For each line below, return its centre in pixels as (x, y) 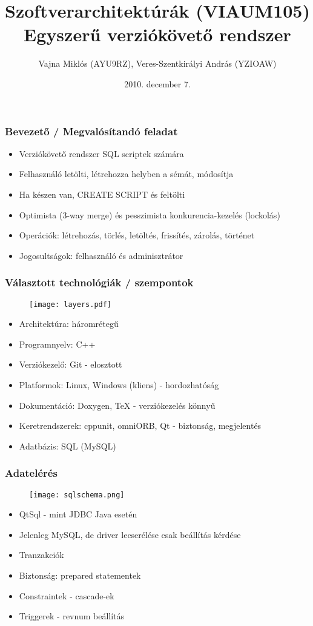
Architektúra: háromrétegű (69, 324)
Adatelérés (31, 473)
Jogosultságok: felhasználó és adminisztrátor (101, 255)
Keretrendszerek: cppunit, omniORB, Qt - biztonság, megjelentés (140, 426)
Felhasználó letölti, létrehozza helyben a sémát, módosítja (126, 174)
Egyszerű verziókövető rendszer (157, 34)
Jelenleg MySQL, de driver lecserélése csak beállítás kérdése (130, 534)
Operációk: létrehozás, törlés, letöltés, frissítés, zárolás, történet (137, 235)
